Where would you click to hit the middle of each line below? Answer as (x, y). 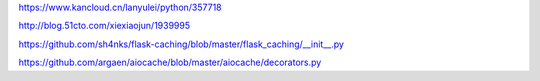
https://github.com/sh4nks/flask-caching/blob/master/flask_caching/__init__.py (181, 44)
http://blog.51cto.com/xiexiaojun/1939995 (104, 26)
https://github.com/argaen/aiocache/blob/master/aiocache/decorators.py (170, 62)
